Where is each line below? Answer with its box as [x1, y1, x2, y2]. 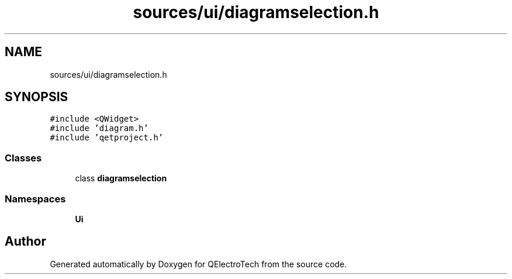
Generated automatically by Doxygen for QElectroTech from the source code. [50, 259, 347, 269]
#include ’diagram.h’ [50, 123, 148, 133]
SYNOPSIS [5, 89, 68, 105]
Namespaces [5, 192, 66, 205]
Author [5, 234, 46, 249]
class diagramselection [75, 173, 167, 184]
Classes [5, 151, 42, 164]
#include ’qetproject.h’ [50, 133, 164, 143]
